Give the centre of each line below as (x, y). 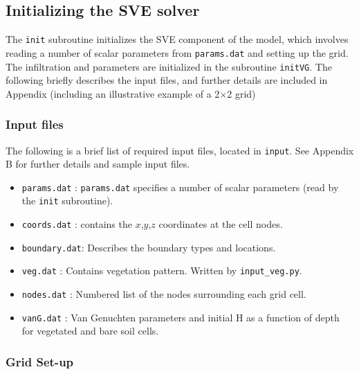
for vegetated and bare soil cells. (90, 331)
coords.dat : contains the (77, 224)
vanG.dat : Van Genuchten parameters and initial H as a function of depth (181, 317)
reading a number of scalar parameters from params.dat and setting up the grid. (177, 52)
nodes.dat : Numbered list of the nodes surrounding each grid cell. (164, 294)
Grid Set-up (40, 361)
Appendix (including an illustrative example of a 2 (113, 93)
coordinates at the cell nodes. (221, 224)
